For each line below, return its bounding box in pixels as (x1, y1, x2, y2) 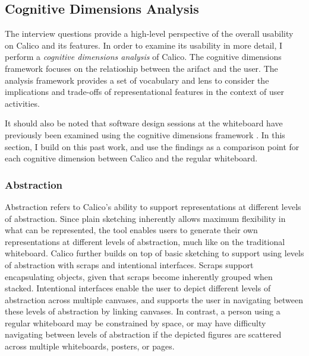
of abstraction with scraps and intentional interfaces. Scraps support (5, 258, 254, 271)
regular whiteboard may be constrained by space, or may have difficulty (5, 316, 266, 329)
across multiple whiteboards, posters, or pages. (5, 340, 175, 352)
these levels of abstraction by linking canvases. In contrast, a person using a (5, 305, 280, 317)
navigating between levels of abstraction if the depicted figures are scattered (5, 328, 282, 341)
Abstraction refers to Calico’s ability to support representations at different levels (5, 200, 301, 212)
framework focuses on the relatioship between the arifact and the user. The (5, 62, 278, 74)
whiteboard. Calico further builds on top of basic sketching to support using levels (5, 247, 304, 259)
